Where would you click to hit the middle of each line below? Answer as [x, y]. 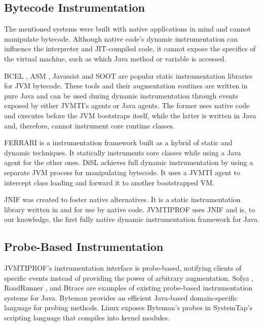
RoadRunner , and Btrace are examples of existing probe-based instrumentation [128, 288]
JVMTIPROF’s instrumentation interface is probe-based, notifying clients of [123, 268]
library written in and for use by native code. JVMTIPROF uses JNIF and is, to [130, 209]
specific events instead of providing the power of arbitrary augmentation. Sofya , [129, 278]
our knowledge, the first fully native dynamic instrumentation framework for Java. [132, 219]
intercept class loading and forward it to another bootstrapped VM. [109, 182]
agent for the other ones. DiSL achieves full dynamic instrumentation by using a [129, 162]
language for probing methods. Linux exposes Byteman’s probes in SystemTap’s [128, 307]
